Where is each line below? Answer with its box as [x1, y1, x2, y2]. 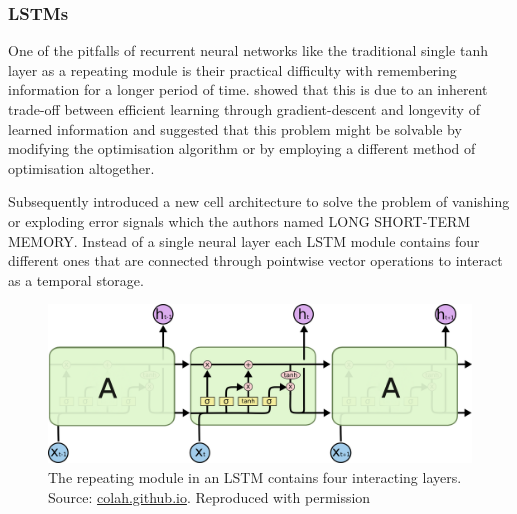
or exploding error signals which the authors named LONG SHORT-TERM [8, 210, 471, 231]
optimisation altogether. [8, 157, 155, 178]
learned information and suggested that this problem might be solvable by [8, 118, 462, 139]
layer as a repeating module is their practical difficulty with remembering [8, 59, 457, 80]
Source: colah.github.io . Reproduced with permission [48, 486, 371, 507]
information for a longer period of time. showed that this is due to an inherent [8, 79, 488, 100]
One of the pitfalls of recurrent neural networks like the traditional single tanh [8, 40, 489, 61]
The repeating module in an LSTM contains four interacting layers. [48, 466, 462, 487]
